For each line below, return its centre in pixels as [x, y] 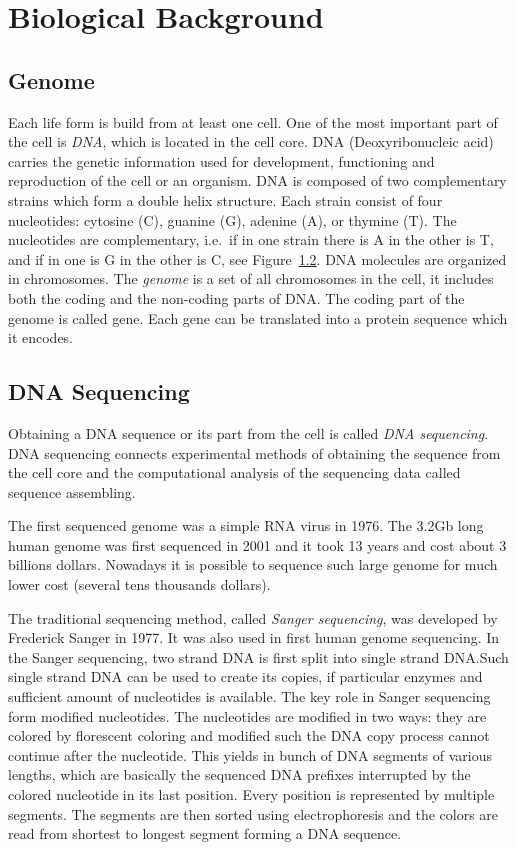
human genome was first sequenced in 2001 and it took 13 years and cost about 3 [257, 544]
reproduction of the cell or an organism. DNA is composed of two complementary [257, 180]
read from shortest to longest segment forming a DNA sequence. [205, 833]
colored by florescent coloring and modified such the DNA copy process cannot [249, 735]
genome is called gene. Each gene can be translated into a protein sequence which [258, 317]
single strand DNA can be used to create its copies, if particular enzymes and [245, 676]
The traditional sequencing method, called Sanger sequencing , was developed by [253, 617]
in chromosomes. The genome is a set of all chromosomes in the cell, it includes [251, 278]
